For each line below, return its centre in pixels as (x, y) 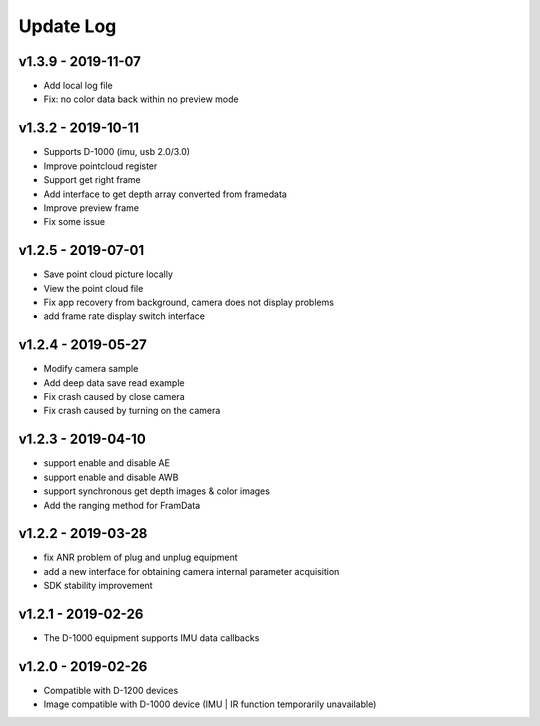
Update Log (67, 26)
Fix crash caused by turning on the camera (132, 411)
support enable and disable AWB (111, 477)
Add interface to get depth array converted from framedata (165, 194)
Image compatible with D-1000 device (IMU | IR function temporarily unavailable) (210, 704)
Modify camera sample (91, 369)
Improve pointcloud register (100, 166)
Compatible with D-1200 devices (111, 691)
